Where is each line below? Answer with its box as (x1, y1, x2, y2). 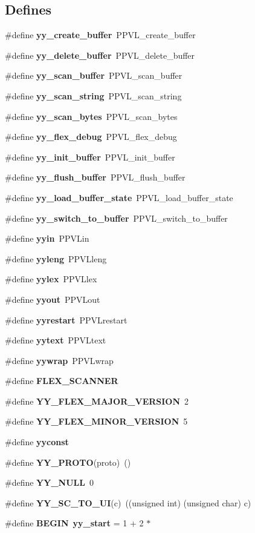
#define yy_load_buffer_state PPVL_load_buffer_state (5, 191, 233, 204)
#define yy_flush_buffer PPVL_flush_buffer (5, 171, 186, 184)
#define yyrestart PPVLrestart (5, 313, 127, 326)
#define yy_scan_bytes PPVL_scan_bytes (5, 110, 178, 122)
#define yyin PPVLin (5, 232, 89, 245)
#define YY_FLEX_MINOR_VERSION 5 (5, 415, 188, 428)
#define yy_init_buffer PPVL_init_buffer (5, 150, 175, 163)
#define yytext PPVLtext (5, 334, 106, 346)
